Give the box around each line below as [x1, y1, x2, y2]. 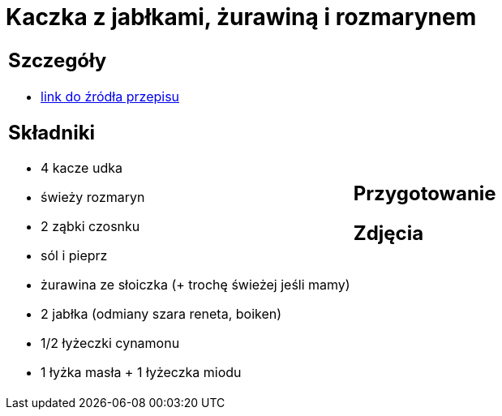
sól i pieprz [41, 247, 108, 264]
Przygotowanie [353, 181, 496, 205]
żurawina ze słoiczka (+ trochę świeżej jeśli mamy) [41, 277, 350, 294]
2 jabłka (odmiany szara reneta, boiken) [41, 306, 282, 323]
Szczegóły [8, 48, 107, 72]
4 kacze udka [41, 160, 122, 177]
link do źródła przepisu [41, 88, 180, 105]
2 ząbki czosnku [41, 218, 140, 235]
